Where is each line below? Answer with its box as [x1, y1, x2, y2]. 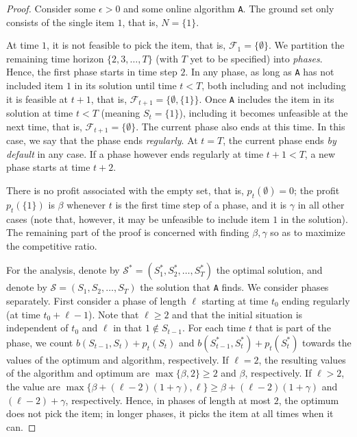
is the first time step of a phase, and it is [115, 197, 287, 211]
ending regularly [282, 294, 350, 307]
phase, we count [6, 335, 73, 349]
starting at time [201, 294, 269, 307]
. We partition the [268, 38, 345, 52]
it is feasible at [6, 91, 68, 106]
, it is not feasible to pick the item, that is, [47, 38, 226, 52]
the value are [6, 379, 60, 393]
